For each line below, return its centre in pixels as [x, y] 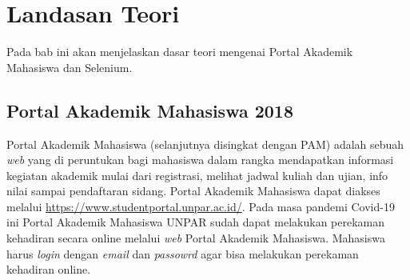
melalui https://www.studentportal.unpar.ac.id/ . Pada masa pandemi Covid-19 [201, 206]
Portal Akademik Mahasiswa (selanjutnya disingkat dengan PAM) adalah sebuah [205, 144]
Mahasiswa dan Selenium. [70, 67]
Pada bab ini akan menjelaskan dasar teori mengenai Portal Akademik [180, 52]
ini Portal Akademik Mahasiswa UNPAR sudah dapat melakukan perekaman [196, 222]
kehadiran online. [49, 269]
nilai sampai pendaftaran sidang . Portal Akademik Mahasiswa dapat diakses [193, 191]
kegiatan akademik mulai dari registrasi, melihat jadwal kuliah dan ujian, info [197, 175]
